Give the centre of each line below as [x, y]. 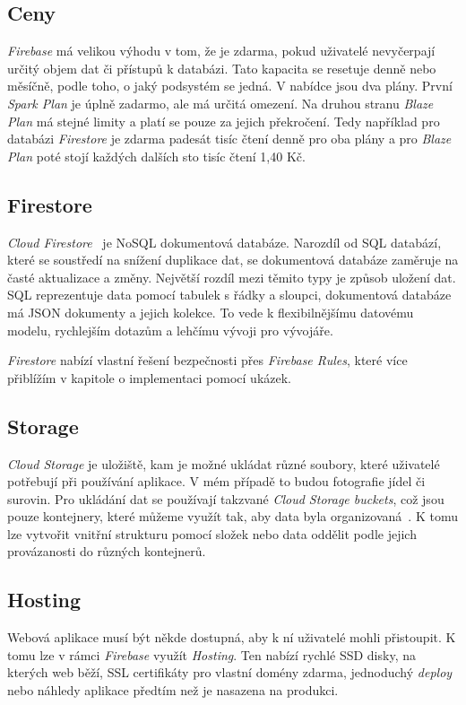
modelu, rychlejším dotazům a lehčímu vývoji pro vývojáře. [170, 330]
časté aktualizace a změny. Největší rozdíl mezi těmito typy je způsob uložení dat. [232, 277]
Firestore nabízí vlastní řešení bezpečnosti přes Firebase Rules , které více [207, 360]
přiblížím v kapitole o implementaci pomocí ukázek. [149, 377]
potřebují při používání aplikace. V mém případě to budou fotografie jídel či [216, 481]
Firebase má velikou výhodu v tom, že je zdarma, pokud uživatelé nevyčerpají [221, 51]
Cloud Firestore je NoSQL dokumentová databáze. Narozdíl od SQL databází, [224, 242]
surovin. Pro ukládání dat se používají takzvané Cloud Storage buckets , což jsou [226, 498]
